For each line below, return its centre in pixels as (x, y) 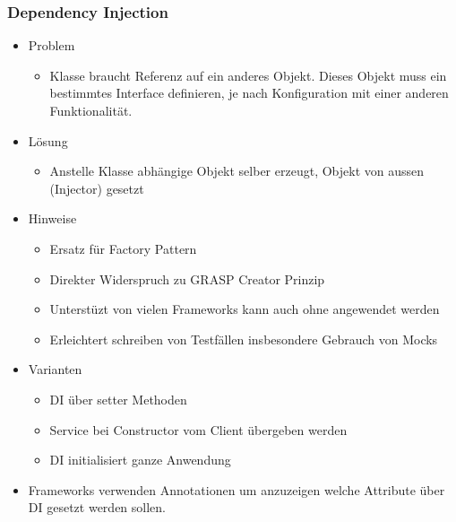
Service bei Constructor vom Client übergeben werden (198, 429)
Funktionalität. (91, 110)
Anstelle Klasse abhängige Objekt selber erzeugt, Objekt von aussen (237, 171)
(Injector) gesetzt (97, 188)
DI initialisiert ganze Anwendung (140, 460)
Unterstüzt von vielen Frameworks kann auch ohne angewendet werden (245, 309)
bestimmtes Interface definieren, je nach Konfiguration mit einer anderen (249, 93)
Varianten (55, 369)
